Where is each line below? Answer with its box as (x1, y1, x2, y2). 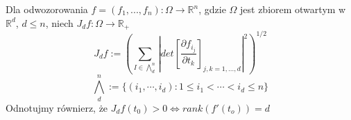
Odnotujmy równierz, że (6, 100, 108, 114)
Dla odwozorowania (6, 2, 88, 16)
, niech (45, 15, 74, 30)
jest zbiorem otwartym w (240, 2, 346, 16)
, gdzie (198, 2, 226, 16)
